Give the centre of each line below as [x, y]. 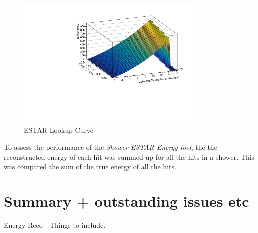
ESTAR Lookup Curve [59, 130]
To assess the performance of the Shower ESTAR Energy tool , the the [111, 147]
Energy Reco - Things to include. [55, 224]
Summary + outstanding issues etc [127, 200]
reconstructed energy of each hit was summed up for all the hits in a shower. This [129, 157]
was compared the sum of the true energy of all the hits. [90, 167]
